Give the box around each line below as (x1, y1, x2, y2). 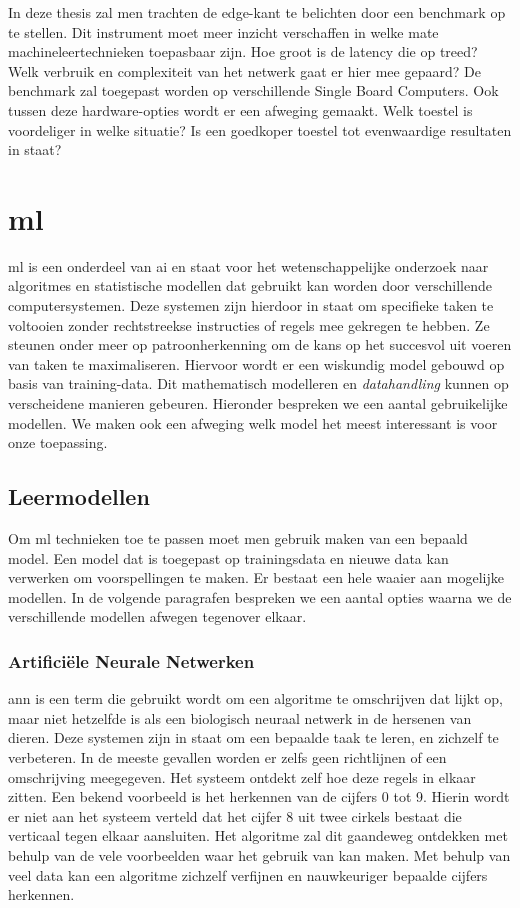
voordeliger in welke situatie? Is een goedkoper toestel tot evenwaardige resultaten (8, 119, 512, 140)
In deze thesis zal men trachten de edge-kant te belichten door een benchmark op (8, 2, 506, 22)
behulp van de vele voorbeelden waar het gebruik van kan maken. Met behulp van (8, 844, 511, 865)
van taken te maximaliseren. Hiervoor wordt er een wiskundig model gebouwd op (8, 353, 505, 374)
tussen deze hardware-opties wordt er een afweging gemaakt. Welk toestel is (8, 99, 473, 120)
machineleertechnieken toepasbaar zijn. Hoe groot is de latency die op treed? (8, 41, 478, 62)
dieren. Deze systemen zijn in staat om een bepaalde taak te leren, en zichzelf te (8, 727, 499, 748)
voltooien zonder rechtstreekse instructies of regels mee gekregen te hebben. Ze (8, 314, 490, 335)
